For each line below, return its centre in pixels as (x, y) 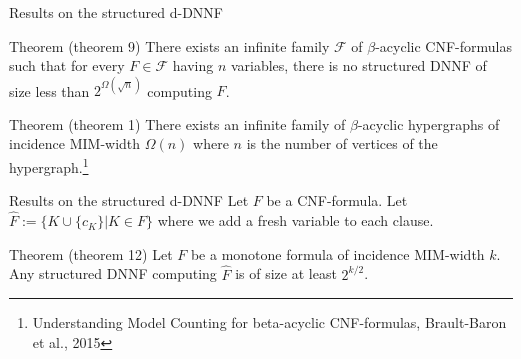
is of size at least (286, 273)
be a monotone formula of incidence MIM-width (337, 253)
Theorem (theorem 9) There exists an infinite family (169, 45)
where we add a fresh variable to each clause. (295, 220)
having (193, 65)
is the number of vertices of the (342, 143)
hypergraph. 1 (49, 165)
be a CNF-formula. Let (337, 200)
